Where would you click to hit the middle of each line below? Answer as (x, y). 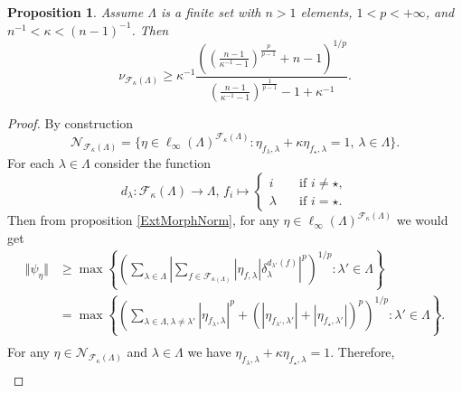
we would (422, 220)
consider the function (153, 163)
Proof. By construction (71, 122)
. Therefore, (363, 352)
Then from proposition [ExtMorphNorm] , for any (143, 220)
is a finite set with (211, 12)
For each (31, 163)
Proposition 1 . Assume (75, 12)
